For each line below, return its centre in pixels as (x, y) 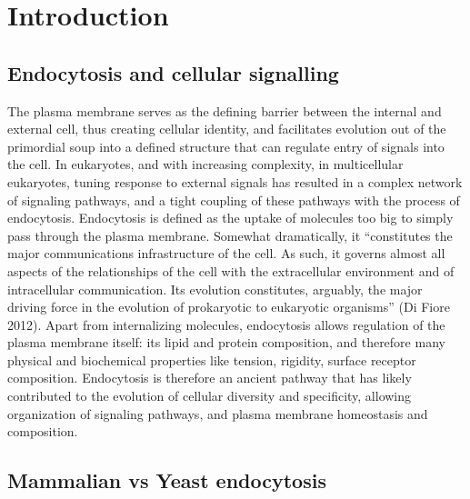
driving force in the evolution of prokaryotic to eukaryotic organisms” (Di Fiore (229, 307)
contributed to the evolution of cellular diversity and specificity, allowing (210, 396)
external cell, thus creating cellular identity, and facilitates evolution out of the (227, 129)
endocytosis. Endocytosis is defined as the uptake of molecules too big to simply (230, 218)
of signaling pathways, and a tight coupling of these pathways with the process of (234, 200)
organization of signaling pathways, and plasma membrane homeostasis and (218, 413)
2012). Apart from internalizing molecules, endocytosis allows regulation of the (226, 324)
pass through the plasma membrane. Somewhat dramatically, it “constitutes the (230, 235)
